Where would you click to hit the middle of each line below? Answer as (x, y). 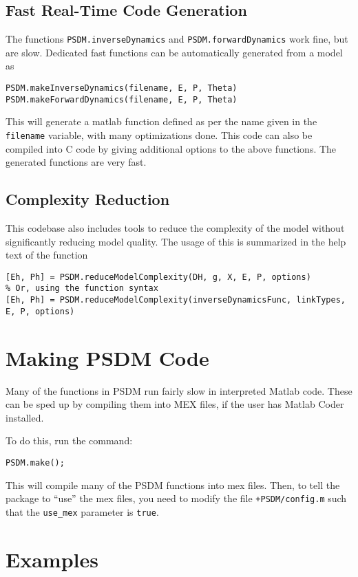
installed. (25, 417)
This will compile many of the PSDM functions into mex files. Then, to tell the (173, 485)
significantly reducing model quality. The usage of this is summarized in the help (176, 241)
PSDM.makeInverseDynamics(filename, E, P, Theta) (122, 88)
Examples (52, 559)
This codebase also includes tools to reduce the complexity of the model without (175, 228)
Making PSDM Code (107, 357)
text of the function (47, 255)
